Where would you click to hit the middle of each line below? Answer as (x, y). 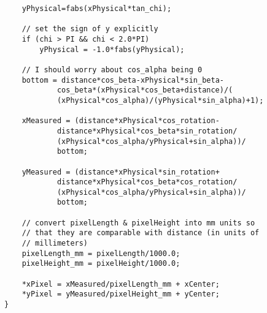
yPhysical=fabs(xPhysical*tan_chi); (97, 9)
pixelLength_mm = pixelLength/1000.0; (101, 253)
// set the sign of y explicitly (90, 29)
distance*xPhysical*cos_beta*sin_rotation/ (147, 131)
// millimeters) (55, 243)
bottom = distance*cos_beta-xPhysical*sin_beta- (123, 80)
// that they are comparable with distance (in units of (141, 233)
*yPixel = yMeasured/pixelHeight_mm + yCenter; (121, 294)
